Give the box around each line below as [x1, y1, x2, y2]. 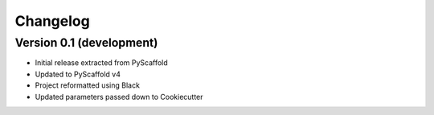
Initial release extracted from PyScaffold [35, 58, 168, 68]
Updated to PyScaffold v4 [35, 69, 121, 79]
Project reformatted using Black [35, 80, 141, 90]
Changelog [14, 12, 90, 30]
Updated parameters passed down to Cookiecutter [35, 92, 204, 101]
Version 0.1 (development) [14, 35, 158, 50]
